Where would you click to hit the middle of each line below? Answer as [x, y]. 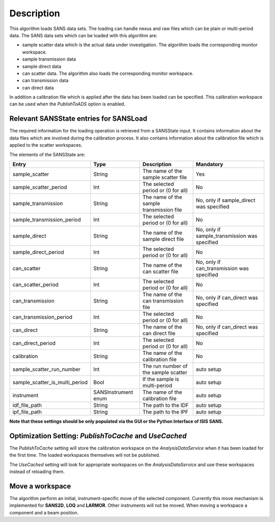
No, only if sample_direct [226, 200]
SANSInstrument [113, 392]
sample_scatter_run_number [47, 369]
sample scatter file [165, 177]
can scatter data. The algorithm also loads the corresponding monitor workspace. [108, 73]
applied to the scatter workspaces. [46, 145]
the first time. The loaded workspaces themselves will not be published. [85, 455]
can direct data [38, 88]
